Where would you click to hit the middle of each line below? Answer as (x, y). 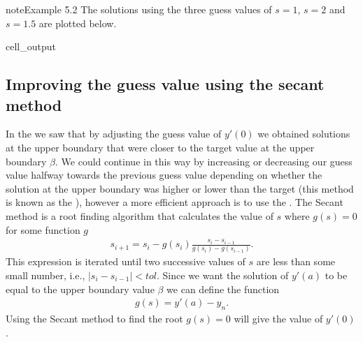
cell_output (31, 46)
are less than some (296, 261)
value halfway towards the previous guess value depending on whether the (164, 175)
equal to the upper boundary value (80, 289)
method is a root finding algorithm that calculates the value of (140, 215)
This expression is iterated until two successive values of (126, 261)
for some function (43, 229)
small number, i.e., (45, 275)
